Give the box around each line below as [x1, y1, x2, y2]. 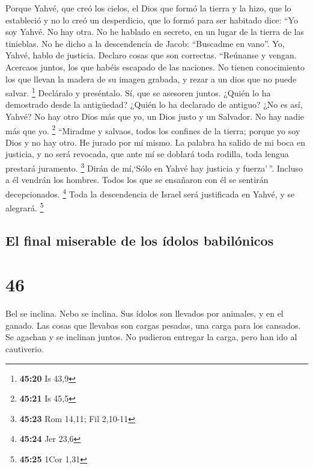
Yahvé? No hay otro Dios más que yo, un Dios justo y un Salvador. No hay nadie [5, 110, 304, 122]
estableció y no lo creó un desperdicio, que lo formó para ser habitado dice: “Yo [5, 13, 298, 26]
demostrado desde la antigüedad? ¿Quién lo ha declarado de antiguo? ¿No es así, [5, 98, 303, 111]
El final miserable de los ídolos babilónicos [5, 231, 274, 249]
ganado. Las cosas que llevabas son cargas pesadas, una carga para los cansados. [5, 318, 301, 331]
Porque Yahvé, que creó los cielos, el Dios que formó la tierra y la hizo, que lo [5, 2, 291, 14]
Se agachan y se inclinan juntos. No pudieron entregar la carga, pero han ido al [5, 331, 297, 343]
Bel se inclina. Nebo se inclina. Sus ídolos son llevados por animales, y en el [5, 307, 284, 320]
